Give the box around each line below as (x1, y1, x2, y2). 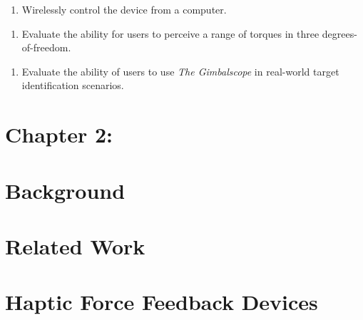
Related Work (5, 231, 145, 260)
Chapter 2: (5, 120, 113, 149)
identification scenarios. (21, 78, 124, 93)
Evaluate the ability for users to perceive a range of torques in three (21, 26, 319, 41)
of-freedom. (21, 40, 71, 55)
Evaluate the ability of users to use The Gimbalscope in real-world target (21, 63, 339, 78)
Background (5, 175, 126, 205)
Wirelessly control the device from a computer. (21, 2, 227, 16)
